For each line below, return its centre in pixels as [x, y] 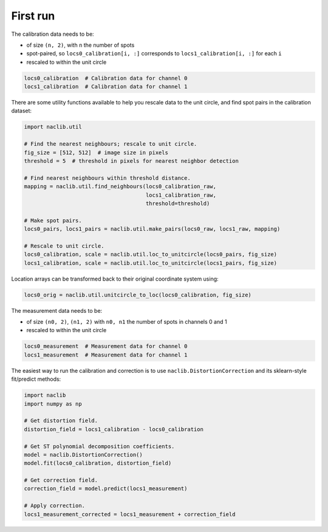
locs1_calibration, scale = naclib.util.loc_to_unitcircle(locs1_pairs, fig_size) [151, 263]
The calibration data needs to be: [53, 34]
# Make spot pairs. [53, 220]
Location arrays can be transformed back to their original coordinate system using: [115, 279]
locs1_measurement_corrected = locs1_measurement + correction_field [130, 514]
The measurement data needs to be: [57, 310]
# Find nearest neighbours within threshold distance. [107, 178]
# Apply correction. [54, 506]
